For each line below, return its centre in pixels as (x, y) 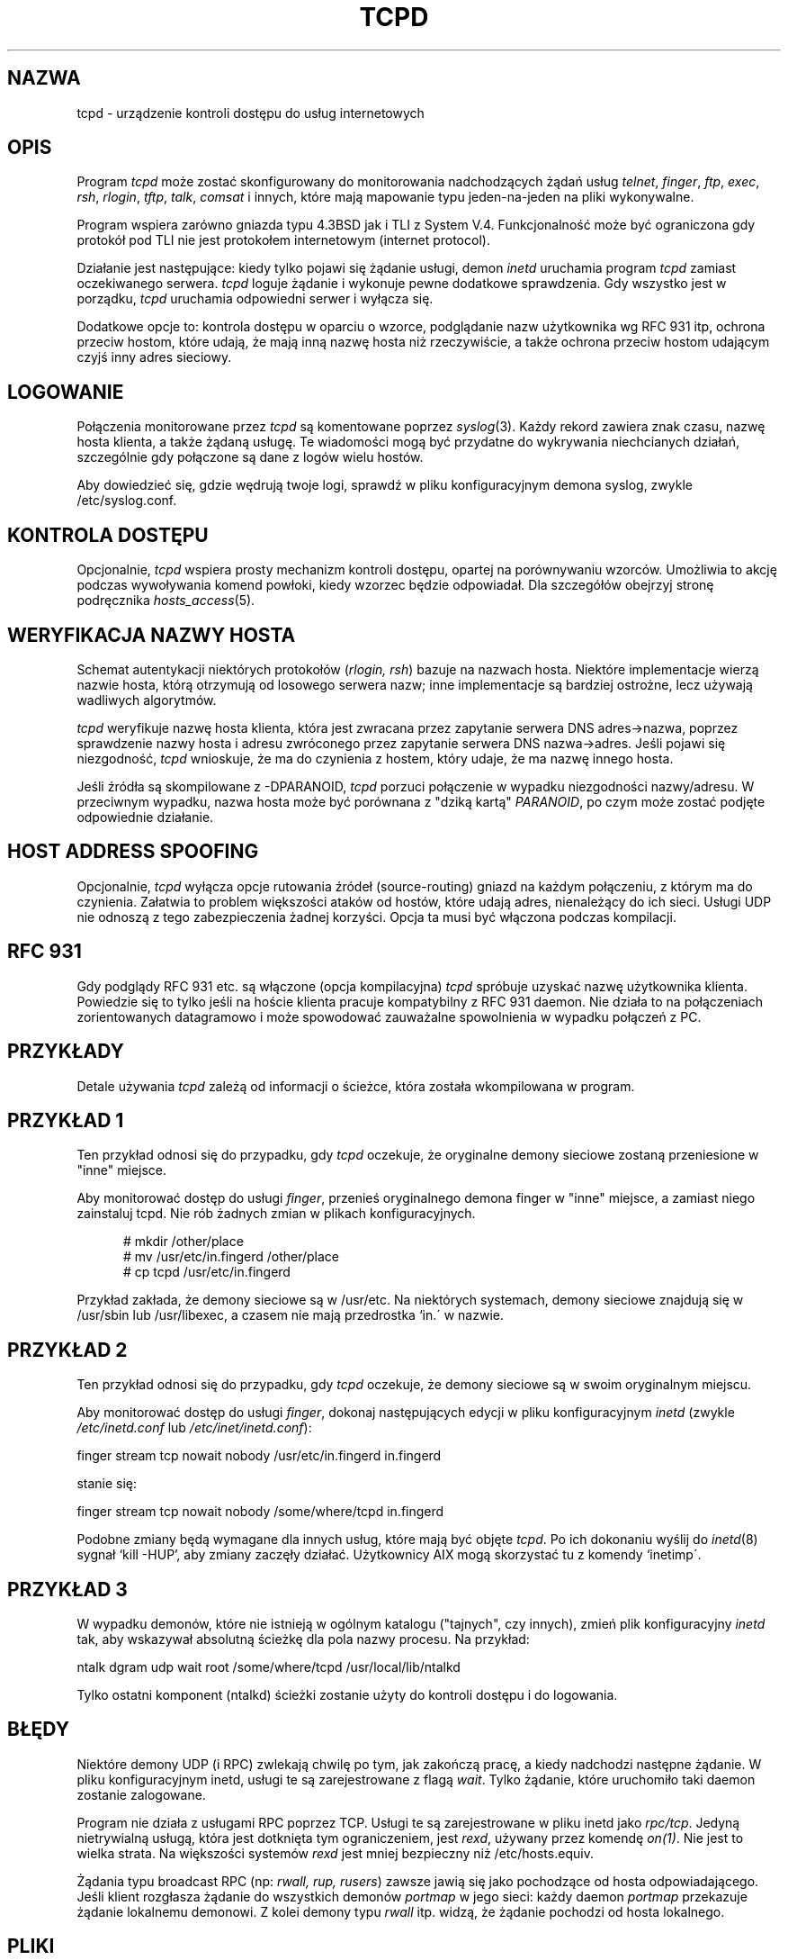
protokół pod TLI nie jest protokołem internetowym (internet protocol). (283, 240)
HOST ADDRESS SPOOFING (133, 852)
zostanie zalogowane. (141, 1794)
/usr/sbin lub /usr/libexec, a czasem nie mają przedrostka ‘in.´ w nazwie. (291, 1315)
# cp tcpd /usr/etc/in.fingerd (207, 1272)
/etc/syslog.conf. (127, 501)
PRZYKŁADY (66, 1052)
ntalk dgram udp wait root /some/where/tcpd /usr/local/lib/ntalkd (269, 1667)
